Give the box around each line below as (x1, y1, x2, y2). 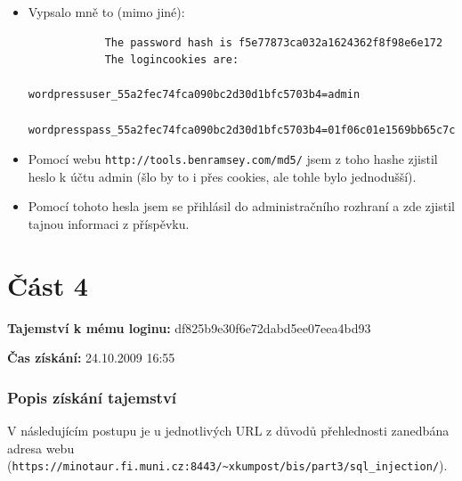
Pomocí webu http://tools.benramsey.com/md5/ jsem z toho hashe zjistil (28, 150, 438, 168)
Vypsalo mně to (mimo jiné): (28, 3, 185, 20)
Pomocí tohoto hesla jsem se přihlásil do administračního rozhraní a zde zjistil (28, 197, 455, 216)
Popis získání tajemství (7, 386, 177, 408)
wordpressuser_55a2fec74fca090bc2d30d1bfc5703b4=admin (28, 88, 361, 102)
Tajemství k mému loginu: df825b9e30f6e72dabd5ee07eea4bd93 (7, 318, 371, 337)
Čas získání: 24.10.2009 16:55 (7, 348, 175, 367)
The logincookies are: (104, 53, 239, 67)
